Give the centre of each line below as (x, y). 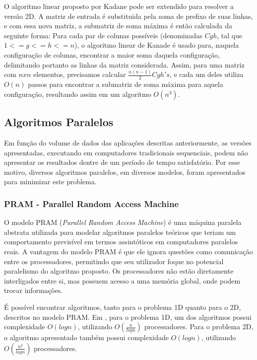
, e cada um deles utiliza (206, 74)
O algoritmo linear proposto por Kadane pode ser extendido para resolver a (119, 6)
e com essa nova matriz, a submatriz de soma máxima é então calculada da (118, 26)
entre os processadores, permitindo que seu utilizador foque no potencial (114, 261)
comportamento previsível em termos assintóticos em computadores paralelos (121, 242)
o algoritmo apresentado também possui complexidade (87, 337)
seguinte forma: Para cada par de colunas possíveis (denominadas (103, 35)
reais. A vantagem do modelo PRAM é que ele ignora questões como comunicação (128, 252)
